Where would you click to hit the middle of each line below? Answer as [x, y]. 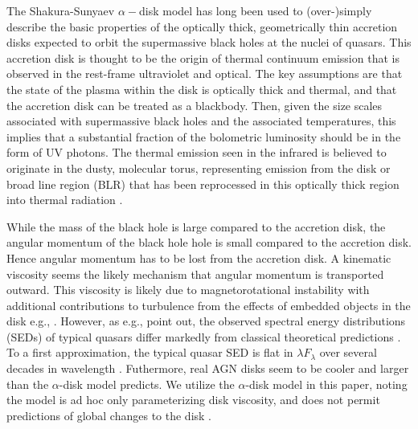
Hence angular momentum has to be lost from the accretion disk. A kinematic [199, 257]
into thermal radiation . [65, 200]
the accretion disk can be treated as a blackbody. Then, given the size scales [195, 105]
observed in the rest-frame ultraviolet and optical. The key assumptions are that [205, 74]
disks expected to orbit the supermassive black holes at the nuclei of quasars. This [209, 42]
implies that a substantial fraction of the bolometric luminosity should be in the [204, 136]
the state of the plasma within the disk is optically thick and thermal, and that [202, 89]
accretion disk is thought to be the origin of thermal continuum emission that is [203, 57]
